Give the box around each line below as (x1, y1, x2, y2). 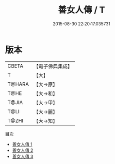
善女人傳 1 (12, 141, 33, 147)
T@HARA (7, 81, 29, 88)
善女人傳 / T (58, 4, 105, 16)
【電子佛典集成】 (33, 63, 73, 70)
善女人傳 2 (12, 147, 33, 153)
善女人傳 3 (12, 153, 33, 159)
